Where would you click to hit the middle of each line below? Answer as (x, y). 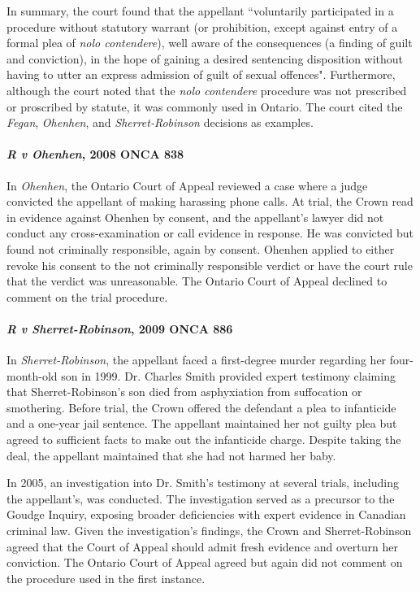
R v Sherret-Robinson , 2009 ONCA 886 (120, 328)
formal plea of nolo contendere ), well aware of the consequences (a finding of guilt (210, 43)
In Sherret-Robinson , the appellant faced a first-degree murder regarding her (197, 360)
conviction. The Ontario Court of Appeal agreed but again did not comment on (205, 562)
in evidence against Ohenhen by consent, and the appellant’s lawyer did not (195, 217)
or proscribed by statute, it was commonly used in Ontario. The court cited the (205, 106)
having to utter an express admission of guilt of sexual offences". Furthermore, (201, 74)
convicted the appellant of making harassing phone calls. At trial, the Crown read (210, 201)
